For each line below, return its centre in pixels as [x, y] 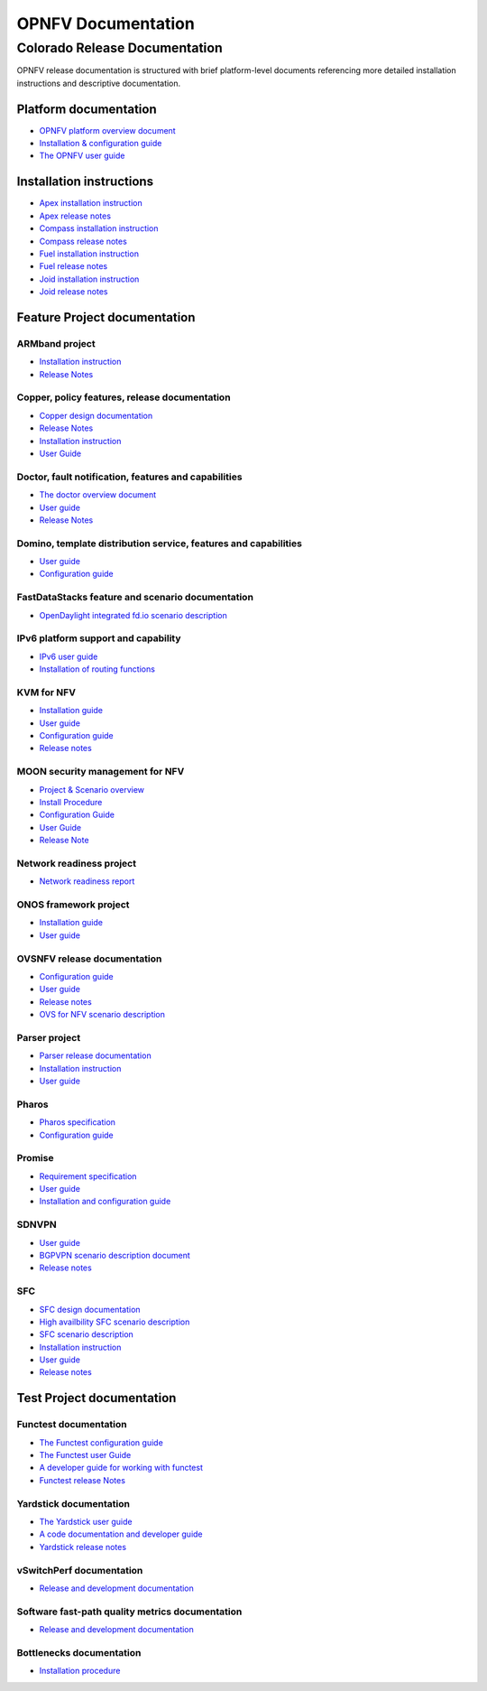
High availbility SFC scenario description [115, 1322]
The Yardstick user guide [86, 1521]
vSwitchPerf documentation [80, 1570]
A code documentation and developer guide [121, 1534]
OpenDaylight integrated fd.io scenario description [133, 615]
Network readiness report [87, 881]
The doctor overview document [98, 495]
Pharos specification [78, 1122]
